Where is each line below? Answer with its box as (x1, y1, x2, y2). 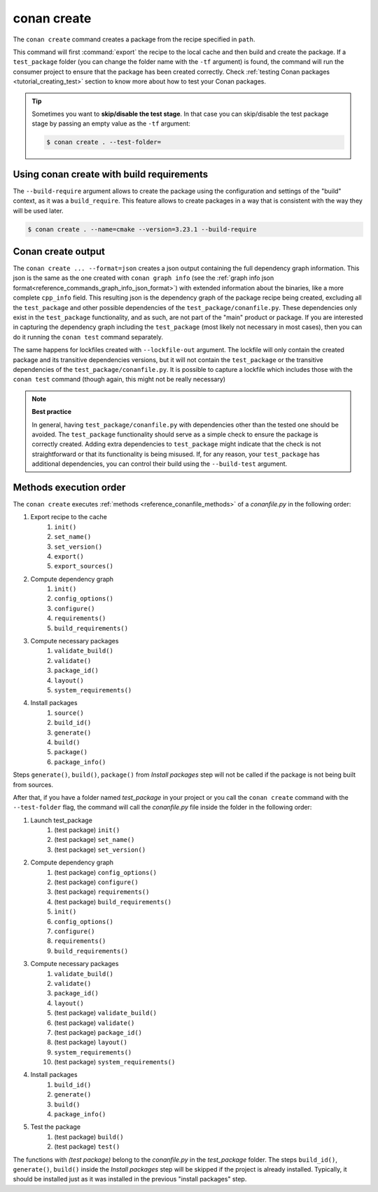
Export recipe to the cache (30, 513, 108, 521)
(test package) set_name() (54, 836, 135, 844)
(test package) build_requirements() (54, 897, 171, 906)
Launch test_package (30, 816, 92, 824)
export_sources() (54, 562, 113, 570)
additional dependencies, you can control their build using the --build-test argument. (31, 460, 288, 468)
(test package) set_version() (54, 845, 146, 854)
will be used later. (13, 206, 64, 215)
